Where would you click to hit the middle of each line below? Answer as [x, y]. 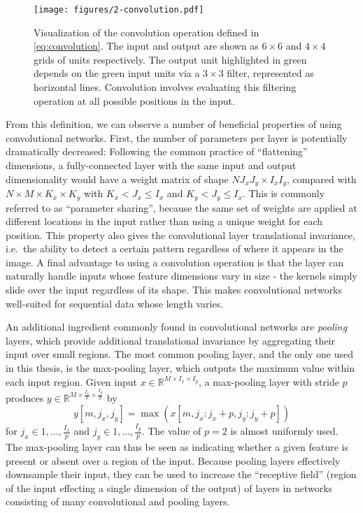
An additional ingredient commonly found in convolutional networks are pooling [177, 327]
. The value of [171, 431]
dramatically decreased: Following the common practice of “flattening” [157, 151]
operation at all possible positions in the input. [134, 100]
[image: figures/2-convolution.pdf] [119, 10]
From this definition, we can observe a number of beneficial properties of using [174, 124]
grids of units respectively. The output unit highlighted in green [170, 59]
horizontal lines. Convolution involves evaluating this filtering [165, 87]
